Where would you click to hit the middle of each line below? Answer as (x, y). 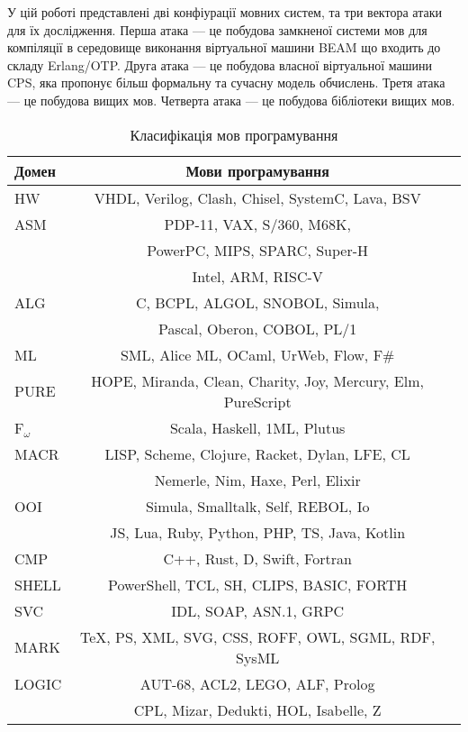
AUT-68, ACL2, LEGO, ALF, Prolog (257, 683)
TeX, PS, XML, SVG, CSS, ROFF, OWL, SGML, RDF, (257, 636)
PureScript (257, 401)
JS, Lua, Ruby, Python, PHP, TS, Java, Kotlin (258, 532)
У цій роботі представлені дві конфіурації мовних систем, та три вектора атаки (225, 12)
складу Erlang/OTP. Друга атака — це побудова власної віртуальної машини (220, 64)
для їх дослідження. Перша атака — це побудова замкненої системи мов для (217, 29)
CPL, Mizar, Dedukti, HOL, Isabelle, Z (257, 709)
